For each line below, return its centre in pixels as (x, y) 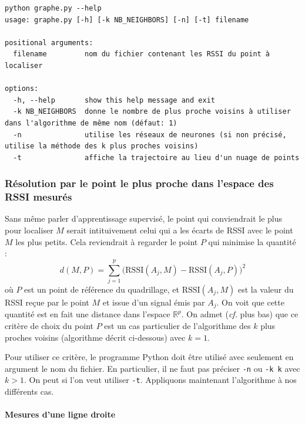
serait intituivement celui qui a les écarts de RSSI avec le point (180, 230)
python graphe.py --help (53, 8)
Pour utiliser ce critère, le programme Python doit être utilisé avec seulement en (149, 357)
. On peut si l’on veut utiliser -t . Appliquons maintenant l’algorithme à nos (160, 380)
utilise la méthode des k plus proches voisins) (102, 146)
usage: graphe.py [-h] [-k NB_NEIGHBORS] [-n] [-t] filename (127, 20)
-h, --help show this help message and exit (114, 100)
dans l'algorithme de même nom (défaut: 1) (91, 123)
